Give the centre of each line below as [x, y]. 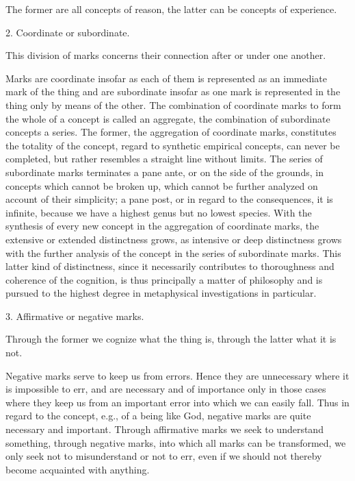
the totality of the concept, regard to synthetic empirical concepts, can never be [173, 145]
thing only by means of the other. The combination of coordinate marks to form [173, 104]
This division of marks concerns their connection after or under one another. [166, 55]
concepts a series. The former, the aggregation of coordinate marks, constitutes [171, 132]
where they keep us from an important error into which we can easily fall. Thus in [177, 402]
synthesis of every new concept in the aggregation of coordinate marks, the [162, 226]
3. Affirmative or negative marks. [75, 316]
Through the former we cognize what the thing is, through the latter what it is [171, 339]
